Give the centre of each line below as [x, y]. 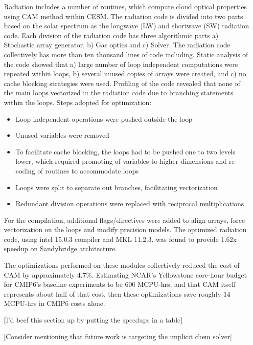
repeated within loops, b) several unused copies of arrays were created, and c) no [125, 74]
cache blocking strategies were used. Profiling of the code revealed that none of [122, 83]
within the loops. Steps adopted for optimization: [78, 102]
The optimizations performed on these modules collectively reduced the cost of [122, 265]
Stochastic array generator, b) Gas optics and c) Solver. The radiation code [117, 45]
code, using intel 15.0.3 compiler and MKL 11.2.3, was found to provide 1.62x [120, 239]
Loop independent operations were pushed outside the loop [104, 119]
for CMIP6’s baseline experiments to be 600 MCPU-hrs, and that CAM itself [120, 284]
